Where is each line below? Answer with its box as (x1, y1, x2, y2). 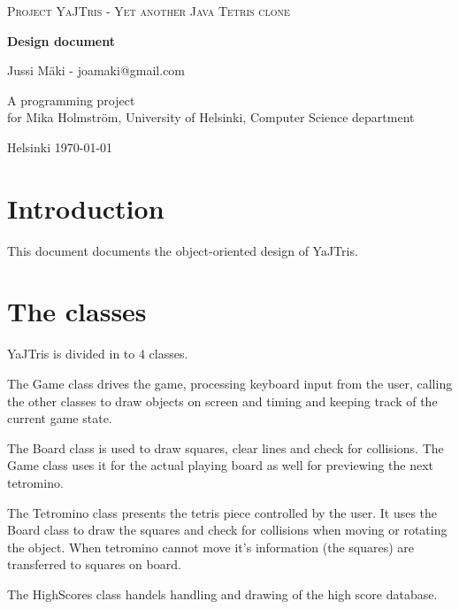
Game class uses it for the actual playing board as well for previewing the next (7, 456, 434, 474)
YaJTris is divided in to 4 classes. (7, 344, 188, 363)
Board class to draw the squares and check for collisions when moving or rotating (7, 520, 448, 539)
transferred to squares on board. (7, 555, 181, 574)
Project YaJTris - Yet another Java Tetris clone (7, 2, 290, 19)
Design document (7, 31, 115, 50)
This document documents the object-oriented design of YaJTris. (7, 241, 358, 259)
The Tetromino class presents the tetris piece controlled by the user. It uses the (7, 503, 438, 521)
